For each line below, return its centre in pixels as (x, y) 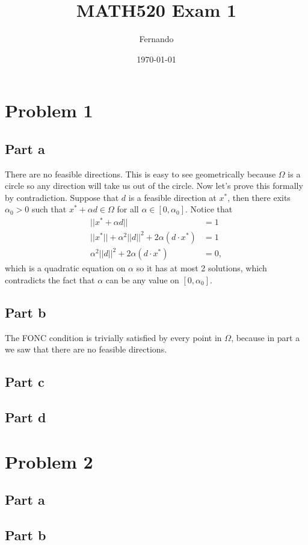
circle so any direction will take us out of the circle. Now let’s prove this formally (154, 186)
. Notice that (209, 209)
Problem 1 (49, 110)
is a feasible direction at (172, 197)
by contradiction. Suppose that (62, 197)
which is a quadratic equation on (65, 268)
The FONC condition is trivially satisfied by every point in (113, 337)
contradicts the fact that (50, 279)
